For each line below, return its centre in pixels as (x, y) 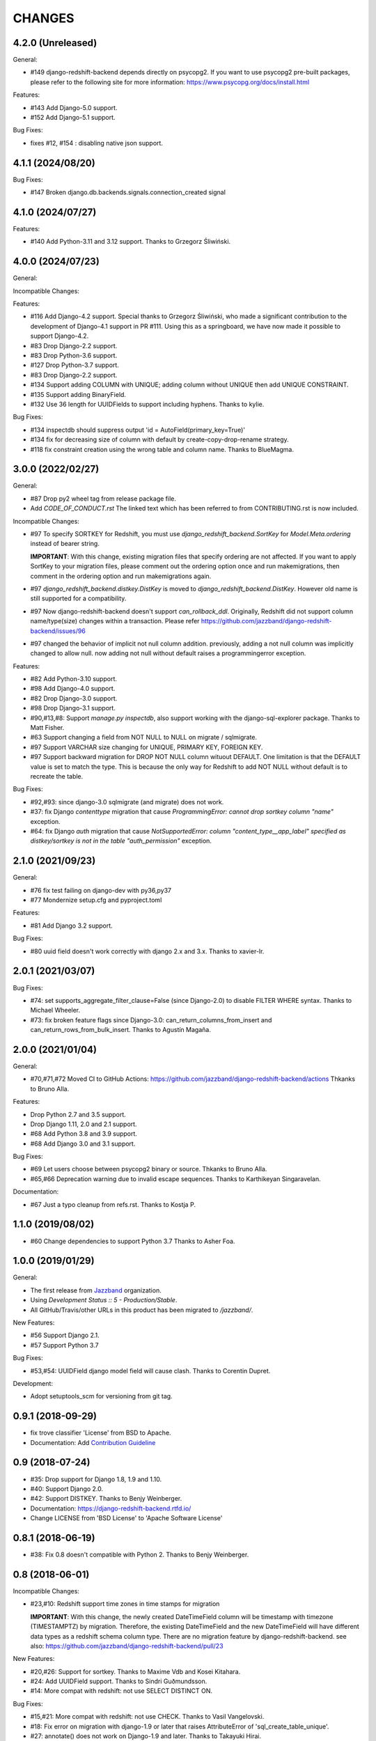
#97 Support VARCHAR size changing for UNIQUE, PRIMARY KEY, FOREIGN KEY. (147, 747)
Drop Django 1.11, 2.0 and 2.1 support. (84, 1124)
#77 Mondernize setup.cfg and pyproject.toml (96, 900)
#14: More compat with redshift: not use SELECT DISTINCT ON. (121, 1691)
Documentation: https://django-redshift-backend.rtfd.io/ (111, 1508)
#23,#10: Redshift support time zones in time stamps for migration (125, 1604)
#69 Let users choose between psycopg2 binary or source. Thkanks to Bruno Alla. (149, 1169)
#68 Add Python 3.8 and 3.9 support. (84, 1134)
